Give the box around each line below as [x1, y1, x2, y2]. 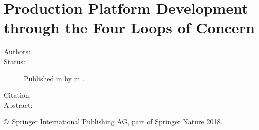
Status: [4, 56, 25, 66]
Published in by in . [24, 73, 84, 83]
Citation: [4, 90, 31, 100]
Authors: [4, 46, 31, 57]
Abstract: [4, 99, 33, 110]
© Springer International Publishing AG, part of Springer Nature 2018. [4, 116, 223, 127]
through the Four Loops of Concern [4, 17, 255, 38]
